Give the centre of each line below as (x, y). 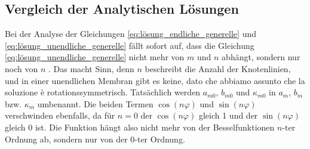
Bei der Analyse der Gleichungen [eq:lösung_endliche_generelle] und (131, 34)
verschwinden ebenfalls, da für (60, 115)
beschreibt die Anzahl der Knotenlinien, (218, 68)
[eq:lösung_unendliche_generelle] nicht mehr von (95, 57)
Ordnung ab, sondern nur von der (66, 139)
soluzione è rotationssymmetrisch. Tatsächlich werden (103, 92)
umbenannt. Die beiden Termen (95, 103)
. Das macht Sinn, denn (91, 68)
